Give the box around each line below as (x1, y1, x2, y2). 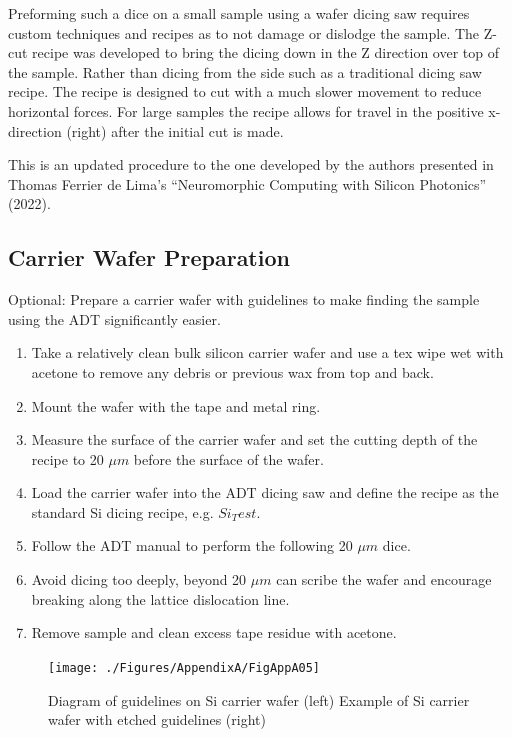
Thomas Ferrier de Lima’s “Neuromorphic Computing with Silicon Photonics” (8, 173, 487, 194)
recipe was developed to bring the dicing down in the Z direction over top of (32, 42, 500, 63)
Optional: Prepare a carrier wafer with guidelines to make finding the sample (8, 289, 480, 310)
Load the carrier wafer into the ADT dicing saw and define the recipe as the (31, 482, 499, 503)
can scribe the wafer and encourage (276, 569, 492, 590)
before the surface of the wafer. (133, 448, 324, 469)
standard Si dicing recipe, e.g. (31, 501, 214, 522)
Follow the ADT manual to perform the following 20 (31, 535, 353, 556)
